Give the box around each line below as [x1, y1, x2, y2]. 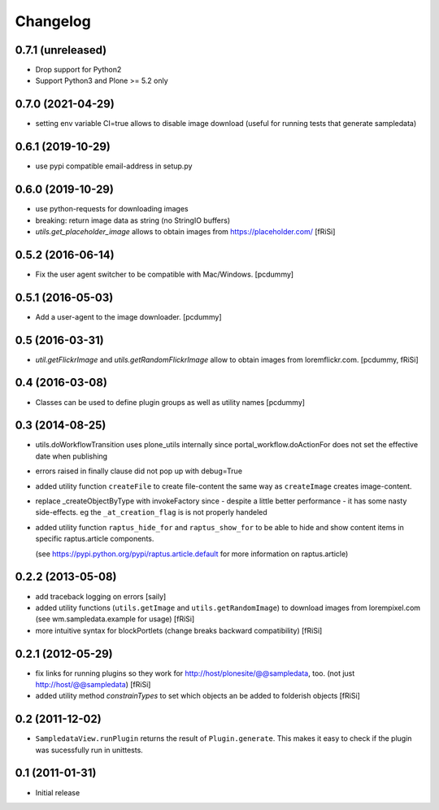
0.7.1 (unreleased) [15, 43, 107, 57]
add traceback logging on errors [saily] [35, 591, 167, 601]
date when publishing [35, 451, 108, 461]
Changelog [15, 12, 91, 30]
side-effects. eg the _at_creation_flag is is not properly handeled [35, 507, 267, 517]
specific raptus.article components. [35, 533, 154, 544]
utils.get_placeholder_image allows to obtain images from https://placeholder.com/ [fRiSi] [35, 226, 336, 236]
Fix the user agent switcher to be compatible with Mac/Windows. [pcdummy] [35, 269, 294, 279]
